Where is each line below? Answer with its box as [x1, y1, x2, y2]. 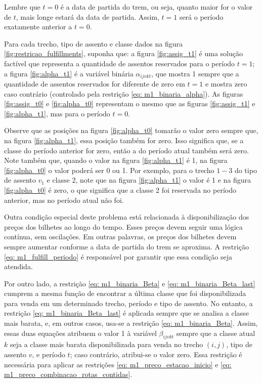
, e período [32, 349, 65, 360]
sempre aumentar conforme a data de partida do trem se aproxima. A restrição [4, 241, 249, 251]
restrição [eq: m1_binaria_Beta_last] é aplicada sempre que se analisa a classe [4, 308, 249, 318]
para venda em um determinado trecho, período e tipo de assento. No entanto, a [4, 297, 253, 308]
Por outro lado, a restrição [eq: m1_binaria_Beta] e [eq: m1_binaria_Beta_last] [4, 278, 255, 288]
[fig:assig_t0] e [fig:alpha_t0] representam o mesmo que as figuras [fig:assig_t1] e [4, 98, 255, 109]
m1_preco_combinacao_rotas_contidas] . [4, 369, 133, 379]
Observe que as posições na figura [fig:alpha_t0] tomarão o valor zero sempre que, [4, 125, 258, 136]
